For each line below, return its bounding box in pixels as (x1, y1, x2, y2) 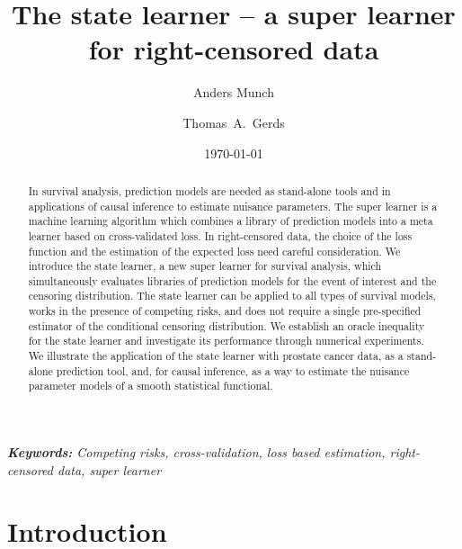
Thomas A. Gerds (182, 112, 285, 131)
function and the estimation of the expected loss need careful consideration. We (28, 243, 401, 258)
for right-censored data (88, 31, 379, 67)
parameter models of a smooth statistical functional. (28, 378, 273, 393)
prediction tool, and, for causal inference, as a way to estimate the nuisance (56, 363, 410, 378)
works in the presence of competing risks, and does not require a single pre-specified (28, 303, 422, 319)
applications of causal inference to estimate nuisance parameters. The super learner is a (28, 198, 438, 213)
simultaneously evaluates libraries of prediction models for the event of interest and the (28, 273, 437, 288)
